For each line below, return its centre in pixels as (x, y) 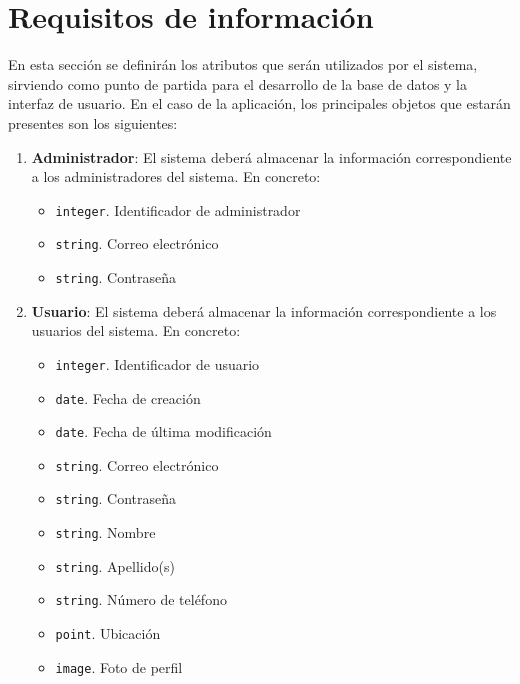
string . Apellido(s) (115, 565)
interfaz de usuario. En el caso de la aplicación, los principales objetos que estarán (259, 103)
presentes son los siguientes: (93, 122)
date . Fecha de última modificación (163, 431)
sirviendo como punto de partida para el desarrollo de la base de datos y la (238, 83)
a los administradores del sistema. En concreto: (176, 176)
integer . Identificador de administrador (178, 209)
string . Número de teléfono (141, 599)
